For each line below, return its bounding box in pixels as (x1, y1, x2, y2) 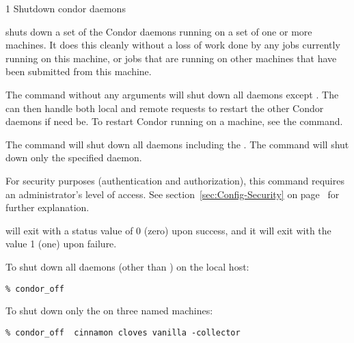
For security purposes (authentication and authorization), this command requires (5, 173, 344, 187)
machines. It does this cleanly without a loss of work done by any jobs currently (5, 38, 340, 52)
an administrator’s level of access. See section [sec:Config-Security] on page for (5, 187, 340, 201)
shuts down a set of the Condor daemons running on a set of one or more (5, 24, 312, 38)
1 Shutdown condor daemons (5, 1, 126, 15)
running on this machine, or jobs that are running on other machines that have (5, 51, 337, 65)
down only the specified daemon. (5, 150, 142, 165)
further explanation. (5, 200, 90, 215)
